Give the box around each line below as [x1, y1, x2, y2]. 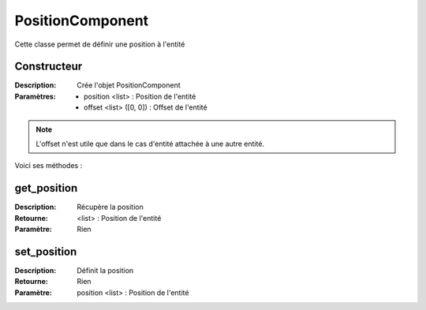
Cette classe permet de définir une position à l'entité [14, 39, 185, 49]
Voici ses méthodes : [14, 161, 83, 170]
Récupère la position [77, 202, 144, 212]
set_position [14, 245, 77, 258]
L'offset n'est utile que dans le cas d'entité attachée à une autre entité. [35, 139, 264, 149]
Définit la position [77, 266, 134, 275]
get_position [14, 181, 78, 195]
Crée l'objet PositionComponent [77, 80, 181, 90]
